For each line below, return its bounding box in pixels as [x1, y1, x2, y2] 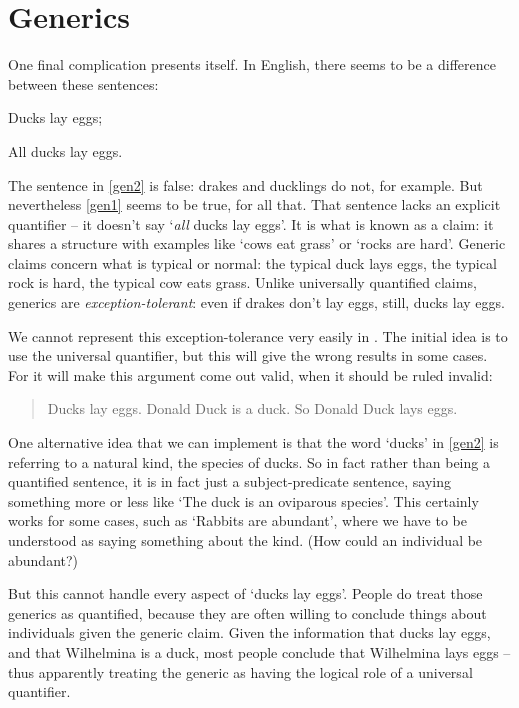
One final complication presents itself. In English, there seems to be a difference [8, 54, 497, 75]
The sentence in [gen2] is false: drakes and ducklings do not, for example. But [8, 174, 483, 195]
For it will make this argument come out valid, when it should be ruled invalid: [8, 364, 493, 385]
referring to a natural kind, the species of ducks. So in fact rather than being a [8, 451, 490, 472]
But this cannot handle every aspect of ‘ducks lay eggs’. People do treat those [8, 583, 483, 604]
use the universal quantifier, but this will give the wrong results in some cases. [8, 345, 488, 366]
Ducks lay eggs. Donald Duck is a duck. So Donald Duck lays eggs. [47, 398, 458, 419]
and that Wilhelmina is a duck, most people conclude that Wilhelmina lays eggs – [8, 641, 511, 662]
